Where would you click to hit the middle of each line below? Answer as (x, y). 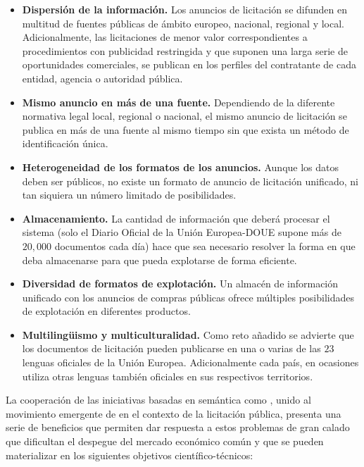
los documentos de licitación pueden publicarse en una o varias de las (171, 348)
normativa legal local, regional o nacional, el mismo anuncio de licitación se (184, 116)
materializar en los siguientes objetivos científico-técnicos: (130, 455)
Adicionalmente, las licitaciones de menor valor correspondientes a (165, 37)
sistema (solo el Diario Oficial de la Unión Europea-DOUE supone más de (182, 232)
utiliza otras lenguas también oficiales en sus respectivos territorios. (168, 376)
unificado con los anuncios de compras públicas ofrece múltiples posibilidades (188, 297)
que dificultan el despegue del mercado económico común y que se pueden (165, 441)
